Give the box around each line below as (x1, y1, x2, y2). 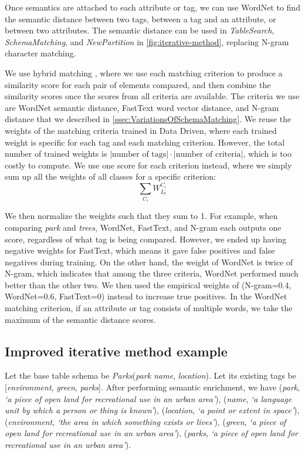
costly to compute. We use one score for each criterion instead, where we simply (5, 159, 292, 171)
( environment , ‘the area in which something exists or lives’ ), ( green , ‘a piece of (5, 415, 286, 427)
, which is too (243, 147, 292, 160)
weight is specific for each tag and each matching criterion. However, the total (5, 136, 285, 148)
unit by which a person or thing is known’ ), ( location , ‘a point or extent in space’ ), (5, 404, 300, 416)
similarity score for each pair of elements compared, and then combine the (5, 78, 271, 90)
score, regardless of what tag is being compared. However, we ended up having (5, 232, 287, 245)
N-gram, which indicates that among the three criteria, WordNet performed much (5, 267, 299, 279)
